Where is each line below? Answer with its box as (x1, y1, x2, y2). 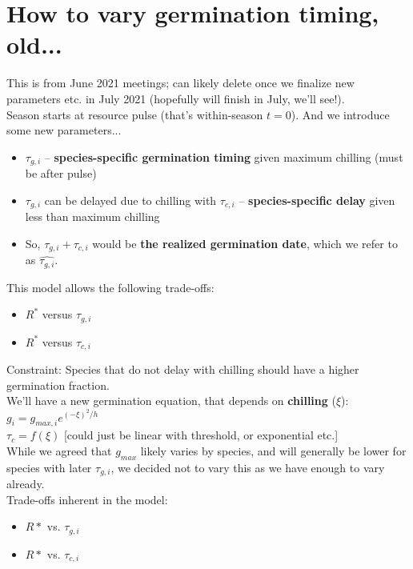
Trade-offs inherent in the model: (6, 491, 168, 507)
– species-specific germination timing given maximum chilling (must (44, 148, 403, 165)
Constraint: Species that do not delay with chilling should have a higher (6, 361, 359, 378)
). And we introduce (291, 106, 390, 122)
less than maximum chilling (25, 208, 160, 225)
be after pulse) (25, 165, 97, 182)
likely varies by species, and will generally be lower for (140, 442, 407, 459)
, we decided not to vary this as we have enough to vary (110, 459, 385, 475)
